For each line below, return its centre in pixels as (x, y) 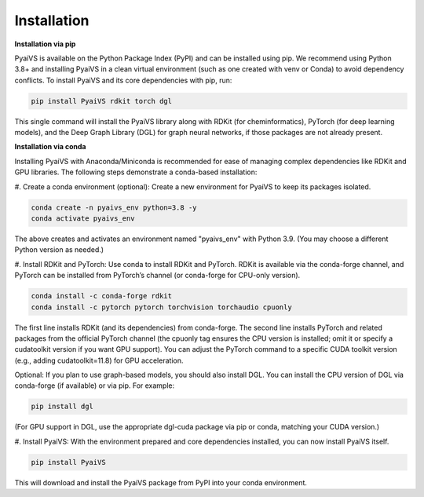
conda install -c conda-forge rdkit (102, 296)
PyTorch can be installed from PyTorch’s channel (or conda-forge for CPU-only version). (157, 276)
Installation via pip (45, 44)
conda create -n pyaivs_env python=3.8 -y (114, 207)
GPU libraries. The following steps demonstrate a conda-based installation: (136, 172)
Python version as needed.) (59, 250)
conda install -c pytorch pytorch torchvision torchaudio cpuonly (161, 307)
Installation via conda (50, 147)
